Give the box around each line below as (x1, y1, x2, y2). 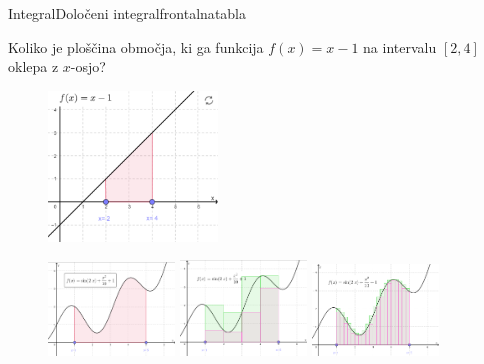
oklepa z (8, 56, 59, 77)
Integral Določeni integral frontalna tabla (8, 3, 246, 23)
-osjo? (70, 56, 106, 77)
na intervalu (363, 36, 437, 57)
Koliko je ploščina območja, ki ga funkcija (8, 36, 264, 57)
